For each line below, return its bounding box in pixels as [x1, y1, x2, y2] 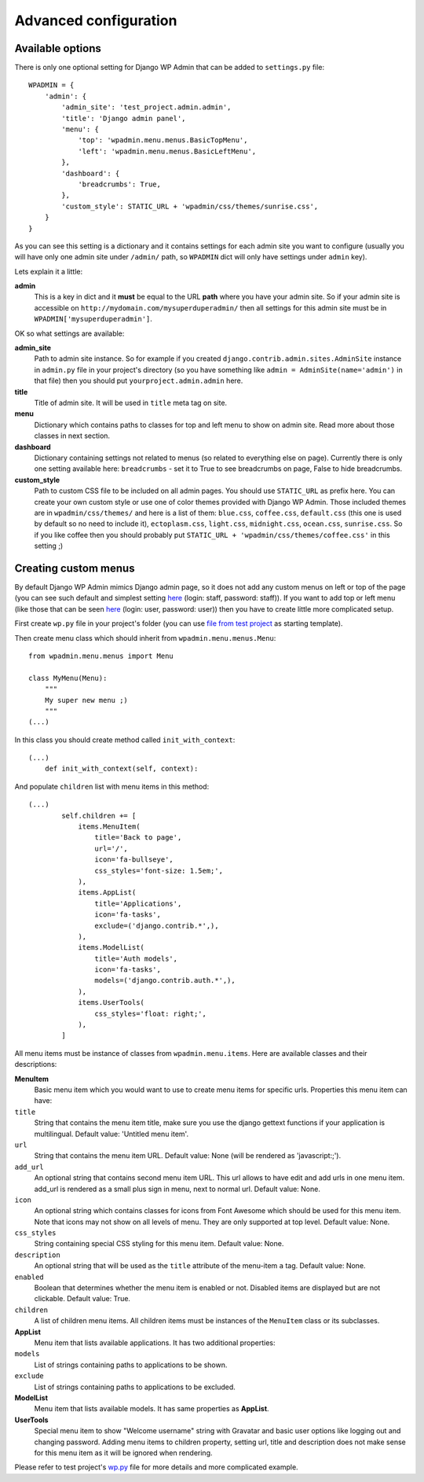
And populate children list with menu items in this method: [14, 781, 210, 791]
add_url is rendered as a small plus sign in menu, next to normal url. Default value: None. [34, 1184, 321, 1193]
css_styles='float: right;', [94, 1009, 207, 1018]
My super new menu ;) [44, 696, 129, 704]
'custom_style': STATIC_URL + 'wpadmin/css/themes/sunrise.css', [61, 201, 319, 211]
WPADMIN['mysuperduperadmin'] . [34, 314, 153, 324]
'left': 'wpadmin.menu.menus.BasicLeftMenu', [78, 146, 257, 156]
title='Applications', [94, 899, 182, 908]
